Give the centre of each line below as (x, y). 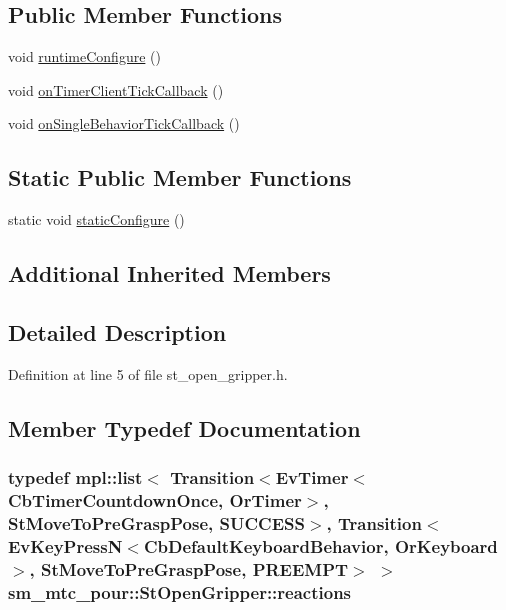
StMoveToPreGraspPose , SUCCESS (156, 522)
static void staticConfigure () (96, 219)
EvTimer (312, 477)
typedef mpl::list (75, 477)
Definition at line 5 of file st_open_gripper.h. (148, 373)
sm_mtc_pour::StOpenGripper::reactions (180, 591)
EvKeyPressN (65, 545)
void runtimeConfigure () (84, 56)
